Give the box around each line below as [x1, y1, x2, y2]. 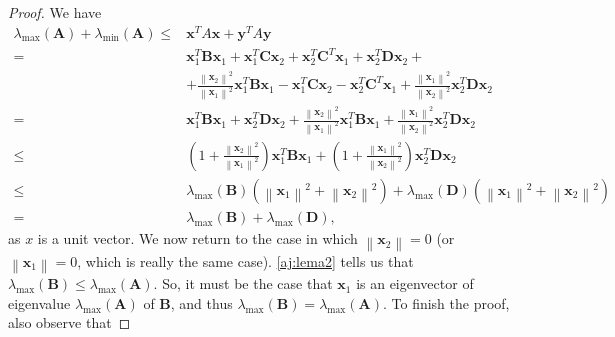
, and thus [170, 292, 233, 313]
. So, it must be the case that [153, 273, 333, 294]
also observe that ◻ [8, 312, 131, 333]
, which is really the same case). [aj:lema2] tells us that [77, 250, 414, 271]
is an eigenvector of [356, 273, 474, 294]
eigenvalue [8, 292, 71, 313]
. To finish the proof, [382, 292, 510, 313]
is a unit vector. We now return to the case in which [37, 228, 358, 249]
